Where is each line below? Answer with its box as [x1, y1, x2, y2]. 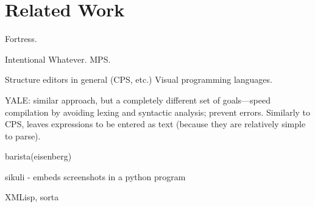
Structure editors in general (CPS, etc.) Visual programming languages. [5, 73, 272, 86]
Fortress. [5, 32, 37, 45]
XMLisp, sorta [5, 191, 59, 203]
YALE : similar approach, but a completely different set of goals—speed [5, 93, 271, 106]
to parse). [5, 129, 41, 142]
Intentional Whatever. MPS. [5, 52, 111, 65]
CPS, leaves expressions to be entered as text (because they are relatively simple [5, 118, 306, 130]
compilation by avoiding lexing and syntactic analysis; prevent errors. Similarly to [5, 105, 311, 118]
